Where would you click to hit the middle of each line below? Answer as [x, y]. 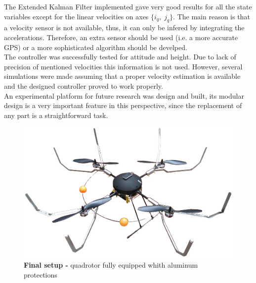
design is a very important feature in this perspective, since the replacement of [123, 105]
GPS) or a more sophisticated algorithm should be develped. [96, 47]
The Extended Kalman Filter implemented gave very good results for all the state [128, 6]
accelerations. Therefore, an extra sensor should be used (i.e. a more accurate [121, 37]
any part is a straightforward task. [56, 115]
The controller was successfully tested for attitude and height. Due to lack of [120, 57]
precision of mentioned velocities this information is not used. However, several [123, 66]
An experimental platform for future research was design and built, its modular [124, 95]
